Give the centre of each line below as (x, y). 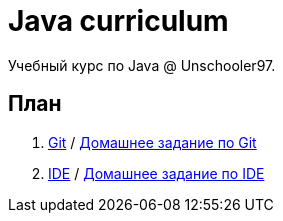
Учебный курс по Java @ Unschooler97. (142, 65)
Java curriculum (118, 21)
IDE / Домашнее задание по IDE (156, 173)
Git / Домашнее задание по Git (152, 142)
